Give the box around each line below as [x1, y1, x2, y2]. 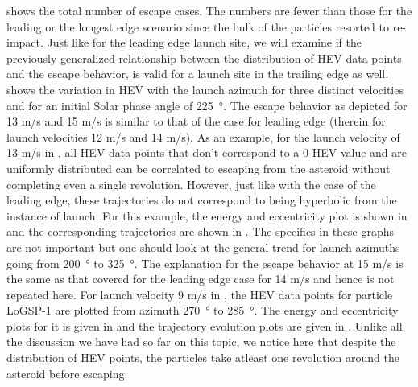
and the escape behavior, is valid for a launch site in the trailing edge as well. [6, 65, 389, 82]
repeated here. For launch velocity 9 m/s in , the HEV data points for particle [6, 286, 393, 303]
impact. [6, 34, 43, 51]
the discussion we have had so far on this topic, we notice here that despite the [6, 333, 396, 350]
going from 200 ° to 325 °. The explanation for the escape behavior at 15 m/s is [6, 254, 404, 271]
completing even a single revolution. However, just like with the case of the [6, 175, 376, 192]
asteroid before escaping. [6, 364, 128, 381]
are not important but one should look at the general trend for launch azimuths [6, 238, 400, 255]
